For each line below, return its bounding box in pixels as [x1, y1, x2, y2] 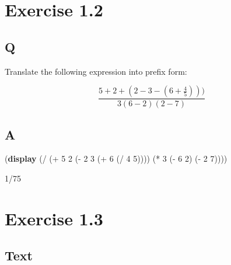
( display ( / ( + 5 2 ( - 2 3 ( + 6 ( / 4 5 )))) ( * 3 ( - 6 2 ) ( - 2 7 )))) [5, 152, 228, 165]
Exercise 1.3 [5, 206, 103, 230]
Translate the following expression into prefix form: [5, 65, 187, 77]
